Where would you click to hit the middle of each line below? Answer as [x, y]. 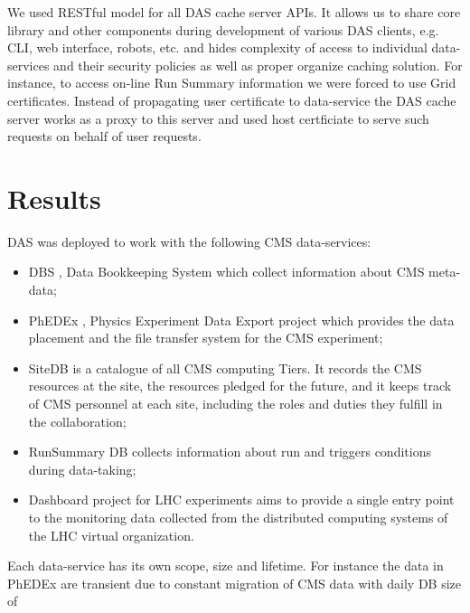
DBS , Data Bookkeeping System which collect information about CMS [226, 272]
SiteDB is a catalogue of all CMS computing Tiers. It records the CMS [225, 368]
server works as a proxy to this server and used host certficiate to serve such [218, 118]
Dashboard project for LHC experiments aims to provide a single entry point [241, 500]
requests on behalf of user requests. [104, 136]
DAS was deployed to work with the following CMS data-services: [189, 241]
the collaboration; [77, 421]
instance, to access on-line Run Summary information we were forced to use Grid [232, 83]
